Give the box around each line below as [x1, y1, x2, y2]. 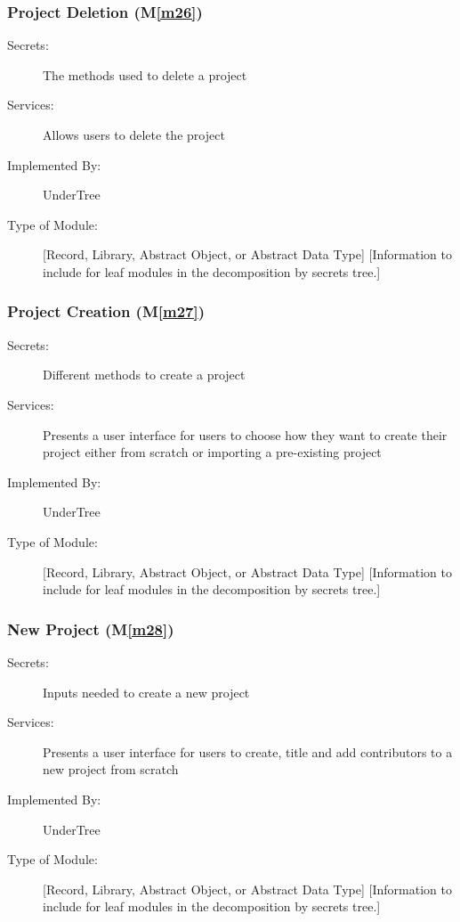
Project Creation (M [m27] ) [7, 300, 206, 322]
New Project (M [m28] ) [7, 617, 174, 640]
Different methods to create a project [43, 365, 246, 384]
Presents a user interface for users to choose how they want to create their [43, 425, 448, 444]
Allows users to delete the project [43, 126, 225, 143]
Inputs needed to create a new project [43, 682, 250, 701]
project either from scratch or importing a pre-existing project [43, 443, 382, 461]
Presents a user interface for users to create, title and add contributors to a [43, 742, 453, 761]
